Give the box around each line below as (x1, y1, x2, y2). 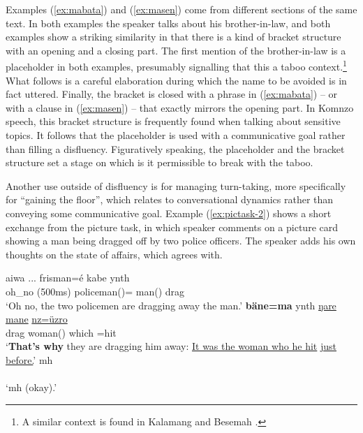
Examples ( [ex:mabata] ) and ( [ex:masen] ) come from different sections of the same (6, 2, 357, 16)
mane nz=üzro (6, 311, 68, 326)
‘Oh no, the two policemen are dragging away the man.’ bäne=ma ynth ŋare (6, 298, 336, 312)
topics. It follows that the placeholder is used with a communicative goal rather (6, 128, 346, 142)
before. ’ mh (6, 352, 53, 367)
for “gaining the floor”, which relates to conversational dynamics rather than (6, 192, 334, 207)
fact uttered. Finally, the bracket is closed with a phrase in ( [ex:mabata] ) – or (6, 87, 338, 101)
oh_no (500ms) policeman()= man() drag (6, 284, 185, 298)
